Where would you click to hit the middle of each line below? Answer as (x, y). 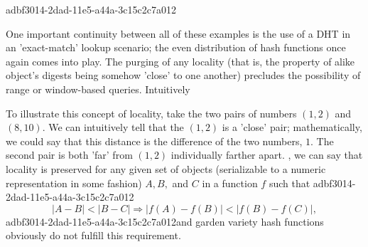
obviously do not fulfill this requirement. (93, 235)
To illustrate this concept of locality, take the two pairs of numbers (151, 113)
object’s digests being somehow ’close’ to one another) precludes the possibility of (183, 75)
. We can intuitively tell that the (113, 127)
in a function (230, 183)
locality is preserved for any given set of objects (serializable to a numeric (166, 168)
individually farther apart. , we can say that (267, 155)
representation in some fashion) (74, 183)
